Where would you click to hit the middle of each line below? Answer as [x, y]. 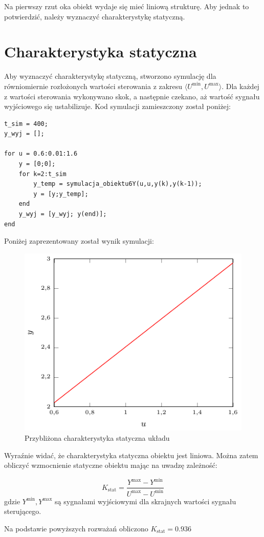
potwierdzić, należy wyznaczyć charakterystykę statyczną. [95, 16]
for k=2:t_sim [42, 174]
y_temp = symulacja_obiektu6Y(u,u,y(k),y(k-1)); [118, 184]
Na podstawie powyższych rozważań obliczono [76, 528]
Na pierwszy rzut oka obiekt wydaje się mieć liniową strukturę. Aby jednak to [127, 6]
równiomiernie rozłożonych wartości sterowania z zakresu [93, 86]
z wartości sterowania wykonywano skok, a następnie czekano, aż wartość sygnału [132, 96]
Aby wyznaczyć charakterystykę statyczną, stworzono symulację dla [110, 76]
